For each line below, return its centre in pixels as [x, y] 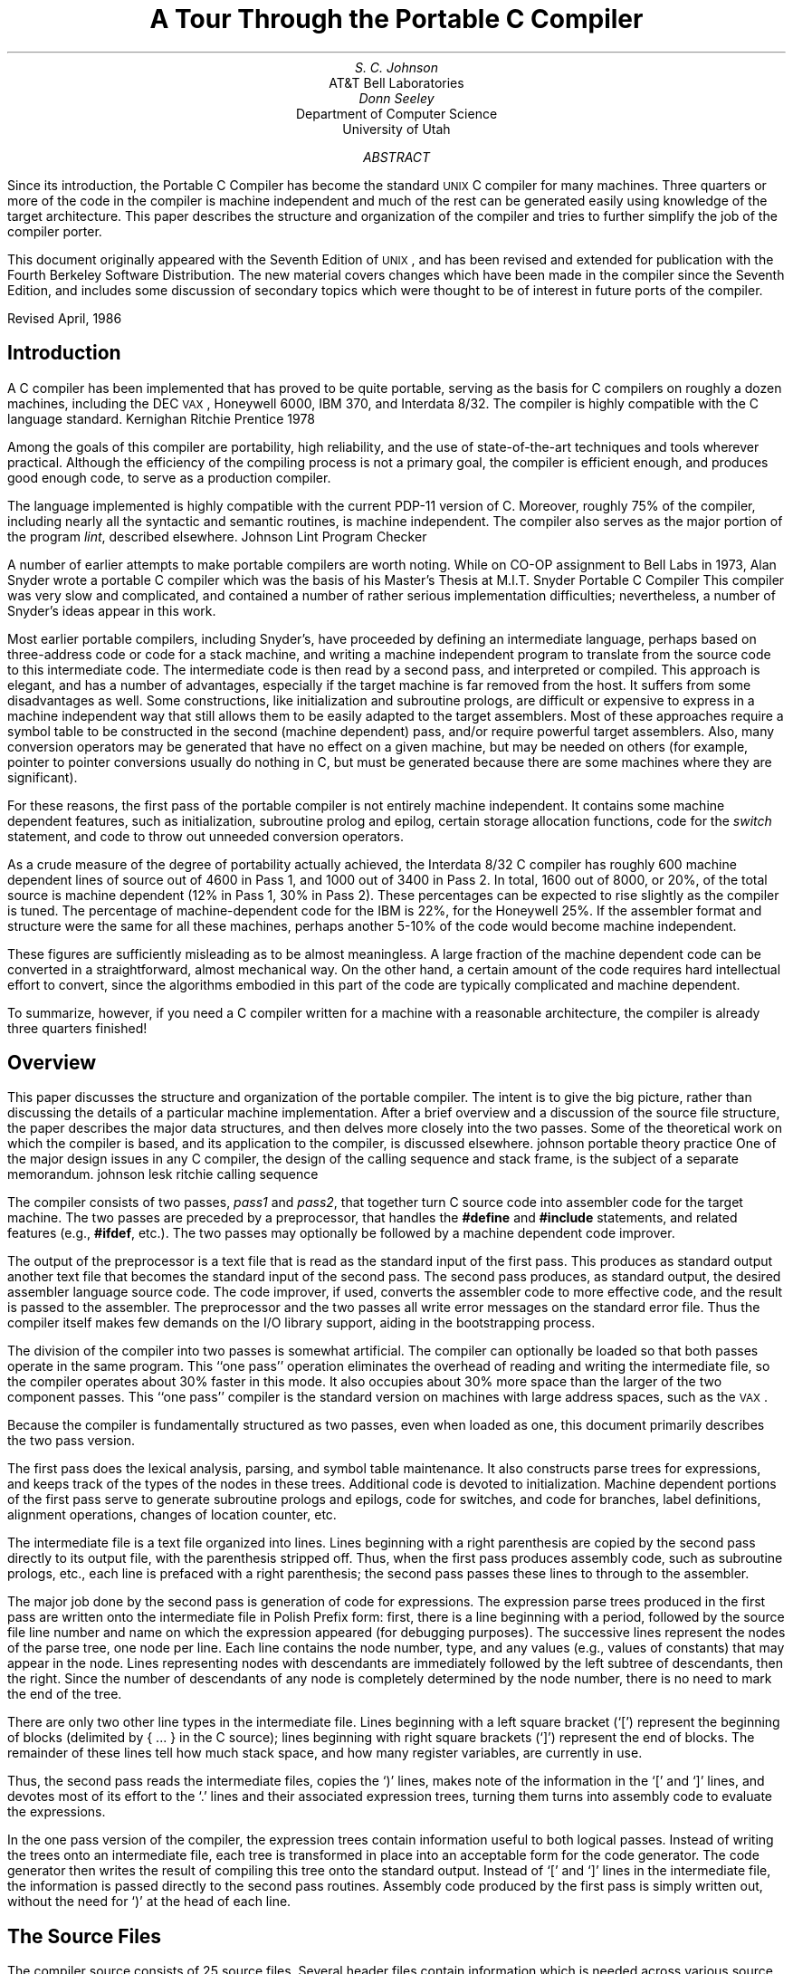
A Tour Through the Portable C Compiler [396, 19]
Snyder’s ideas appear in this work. [112, 610]
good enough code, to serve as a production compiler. [169, 477]
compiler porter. [55, 231]
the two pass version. [72, 1441]
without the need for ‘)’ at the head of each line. [149, 1902]
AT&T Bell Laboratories [396, 82]
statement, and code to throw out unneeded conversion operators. [205, 836]
